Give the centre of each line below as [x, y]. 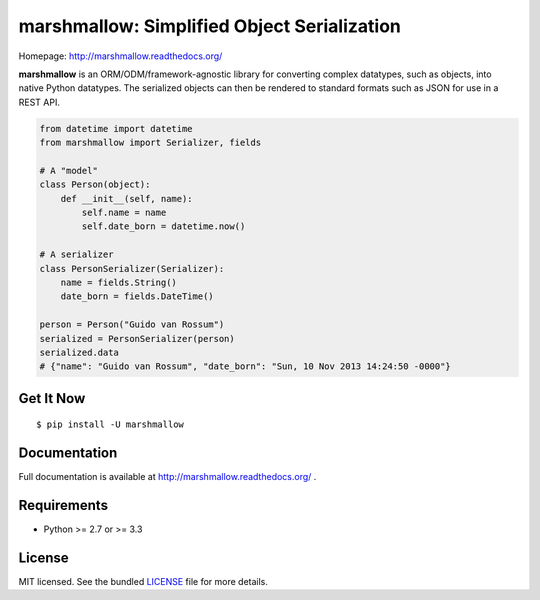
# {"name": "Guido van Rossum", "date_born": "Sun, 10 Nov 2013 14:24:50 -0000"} [245, 366]
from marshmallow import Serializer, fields [150, 143]
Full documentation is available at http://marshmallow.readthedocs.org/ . [167, 477]
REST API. [39, 102]
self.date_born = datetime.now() [163, 226]
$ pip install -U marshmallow [110, 424]
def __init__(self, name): [127, 198]
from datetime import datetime [116, 128]
